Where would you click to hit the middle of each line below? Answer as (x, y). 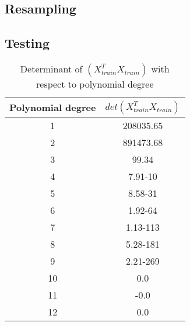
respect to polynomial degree (95, 84)
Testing (27, 43)
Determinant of (51, 68)
